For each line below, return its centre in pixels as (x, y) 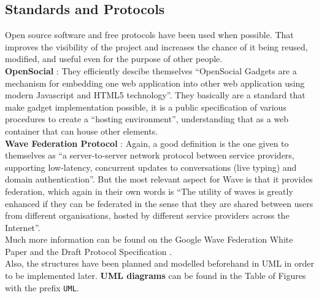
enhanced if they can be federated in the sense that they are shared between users (159, 203)
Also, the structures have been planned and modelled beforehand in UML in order (159, 263)
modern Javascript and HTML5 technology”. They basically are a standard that (155, 95)
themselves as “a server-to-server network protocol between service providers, (150, 155)
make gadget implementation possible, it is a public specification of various (146, 107)
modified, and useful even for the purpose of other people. (114, 59)
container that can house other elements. (82, 131)
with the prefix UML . (42, 287)
